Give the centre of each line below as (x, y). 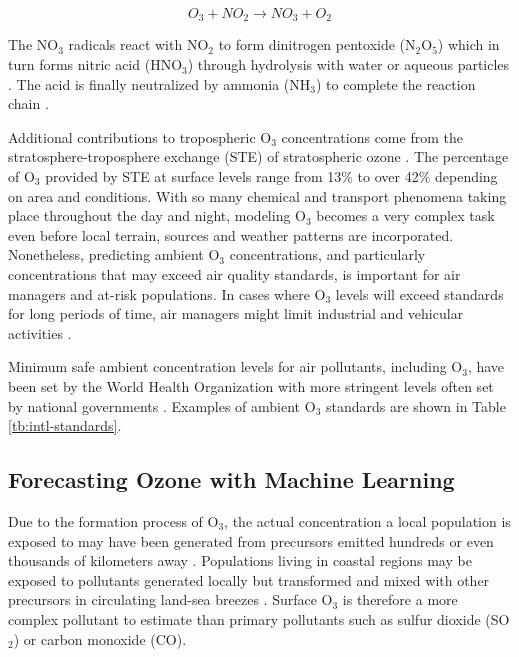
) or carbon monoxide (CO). (100, 638)
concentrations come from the (372, 136)
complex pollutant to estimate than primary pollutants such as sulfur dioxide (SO (259, 618)
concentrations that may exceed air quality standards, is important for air (234, 273)
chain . (28, 103)
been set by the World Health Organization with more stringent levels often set (251, 385)
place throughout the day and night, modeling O (157, 215)
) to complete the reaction (395, 83)
